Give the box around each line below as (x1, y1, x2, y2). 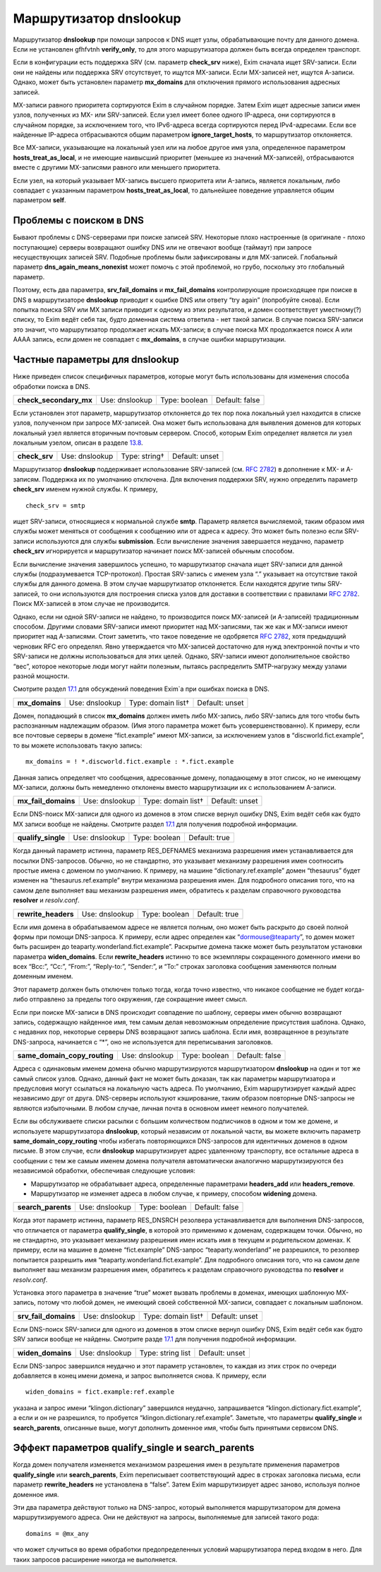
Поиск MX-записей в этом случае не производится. (13, 600, 171, 608)
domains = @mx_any (25, 1530, 90, 1537)
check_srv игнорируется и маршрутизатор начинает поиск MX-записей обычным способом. (13, 547, 295, 555)
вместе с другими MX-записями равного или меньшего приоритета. (13, 163, 221, 172)
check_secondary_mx (17, 395, 93, 404)
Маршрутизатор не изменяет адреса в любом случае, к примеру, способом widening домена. (30, 1189, 317, 1198)
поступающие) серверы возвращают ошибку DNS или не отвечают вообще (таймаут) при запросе (13, 243, 312, 251)
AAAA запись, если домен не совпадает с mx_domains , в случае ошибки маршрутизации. (13, 335, 286, 344)
